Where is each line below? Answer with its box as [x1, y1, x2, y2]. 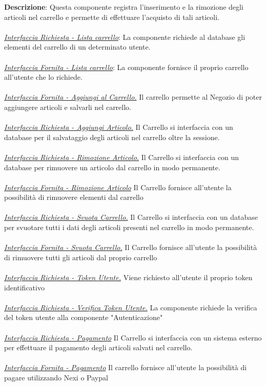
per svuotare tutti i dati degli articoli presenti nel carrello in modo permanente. [4, 222, 254, 233]
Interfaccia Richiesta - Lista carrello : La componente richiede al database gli [4, 31, 245, 42]
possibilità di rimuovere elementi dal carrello [4, 192, 144, 202]
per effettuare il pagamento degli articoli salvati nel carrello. [4, 342, 193, 353]
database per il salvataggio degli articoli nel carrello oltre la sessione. [4, 131, 220, 142]
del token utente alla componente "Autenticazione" [4, 312, 163, 323]
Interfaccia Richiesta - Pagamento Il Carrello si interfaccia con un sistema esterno [4, 332, 262, 343]
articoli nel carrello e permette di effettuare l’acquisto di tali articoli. [4, 11, 219, 22]
